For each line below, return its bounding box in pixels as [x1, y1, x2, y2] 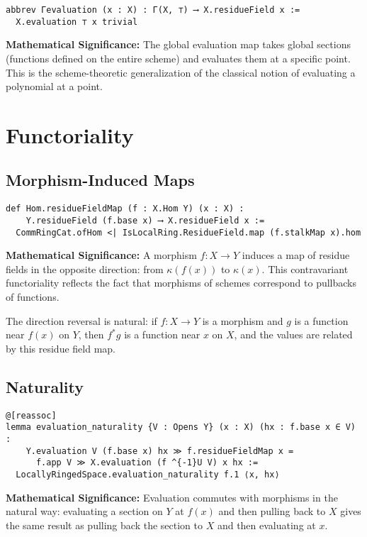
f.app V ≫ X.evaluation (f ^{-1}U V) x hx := [35, 458, 259, 468]
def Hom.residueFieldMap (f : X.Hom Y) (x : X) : [6, 204, 244, 214]
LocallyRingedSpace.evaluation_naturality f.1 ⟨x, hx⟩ [16, 469, 280, 480]
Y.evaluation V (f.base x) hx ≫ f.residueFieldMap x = [26, 445, 294, 456]
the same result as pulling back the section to [6, 517, 203, 532]
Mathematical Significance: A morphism [6, 248, 197, 262]
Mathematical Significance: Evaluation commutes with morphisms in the [6, 489, 338, 504]
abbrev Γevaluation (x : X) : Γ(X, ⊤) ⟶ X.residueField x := [6, 5, 300, 15]
